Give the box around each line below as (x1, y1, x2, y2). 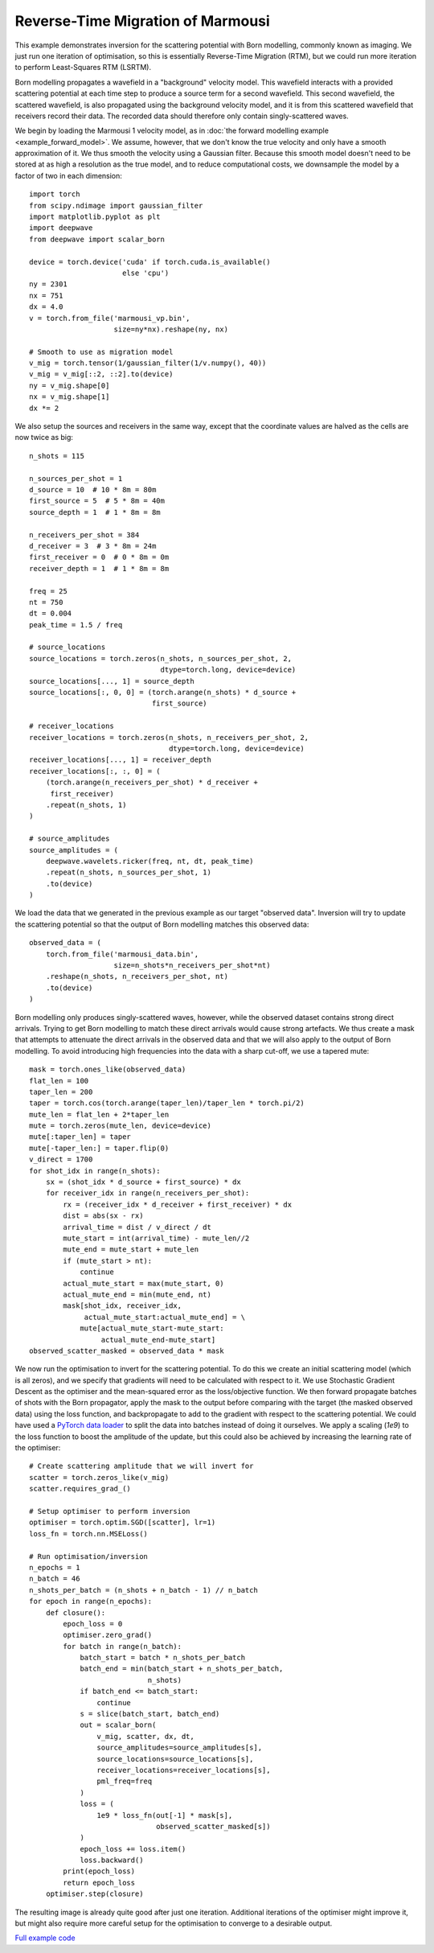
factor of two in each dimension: (14, 171, 122, 180)
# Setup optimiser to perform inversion (29, 1507, 190, 1515)
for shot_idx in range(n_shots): (29, 1166, 161, 1175)
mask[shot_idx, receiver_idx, (63, 1301, 182, 1310)
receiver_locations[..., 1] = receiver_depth (29, 755, 212, 764)
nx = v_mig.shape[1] (29, 393, 110, 401)
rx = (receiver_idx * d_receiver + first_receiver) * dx (63, 1199, 293, 1209)
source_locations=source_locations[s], (96, 1754, 254, 1763)
